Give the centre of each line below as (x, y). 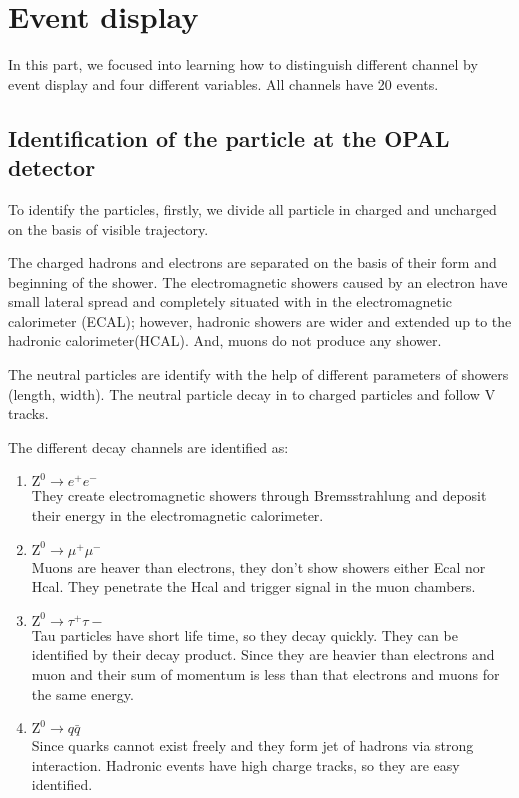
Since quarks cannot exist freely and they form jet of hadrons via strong (252, 745)
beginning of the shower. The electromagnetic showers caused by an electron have (258, 281)
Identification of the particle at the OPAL (229, 137)
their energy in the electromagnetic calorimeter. (177, 515)
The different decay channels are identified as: (148, 446)
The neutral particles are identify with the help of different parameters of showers (258, 374)
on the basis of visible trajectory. (108, 228)
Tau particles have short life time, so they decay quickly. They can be (244, 634)
